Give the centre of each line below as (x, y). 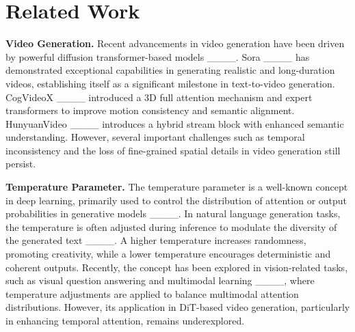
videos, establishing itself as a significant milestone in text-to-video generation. (170, 83)
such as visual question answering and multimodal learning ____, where (160, 280)
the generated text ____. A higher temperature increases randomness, (156, 240)
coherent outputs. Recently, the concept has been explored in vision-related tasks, (177, 267)
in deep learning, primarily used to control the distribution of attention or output (176, 200)
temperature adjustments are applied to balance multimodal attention (152, 293)
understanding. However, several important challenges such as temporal (155, 137)
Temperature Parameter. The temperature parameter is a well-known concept (177, 187)
